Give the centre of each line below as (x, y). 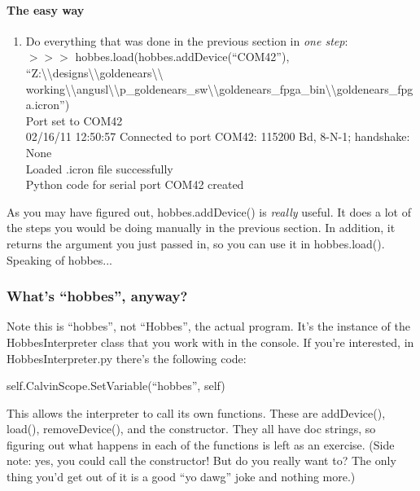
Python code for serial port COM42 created (135, 184)
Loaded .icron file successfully (99, 168)
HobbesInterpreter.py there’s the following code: (127, 358)
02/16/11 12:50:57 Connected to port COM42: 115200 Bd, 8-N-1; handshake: (218, 136)
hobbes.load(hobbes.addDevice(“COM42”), (182, 57)
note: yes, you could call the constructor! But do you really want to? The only (201, 460)
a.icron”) (48, 105)
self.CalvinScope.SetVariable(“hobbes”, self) (116, 386)
